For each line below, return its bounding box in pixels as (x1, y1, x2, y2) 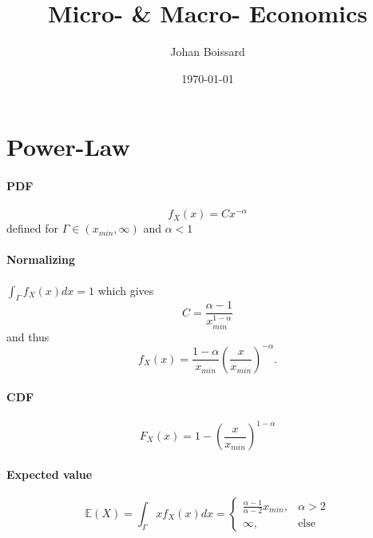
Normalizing (6, 251, 76, 268)
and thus (6, 328, 50, 345)
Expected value (6, 465, 93, 482)
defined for (6, 220, 59, 237)
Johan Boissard (170, 43, 245, 60)
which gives (97, 281, 154, 298)
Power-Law (6, 130, 130, 163)
